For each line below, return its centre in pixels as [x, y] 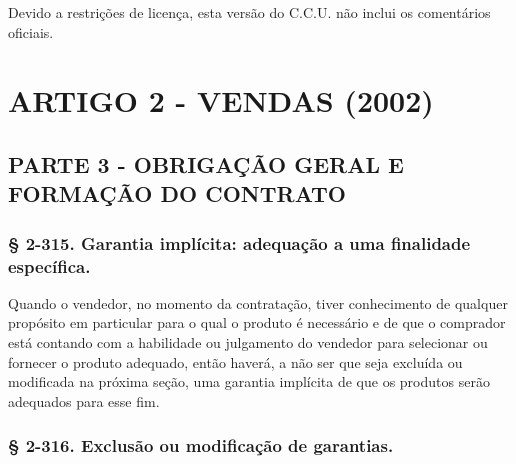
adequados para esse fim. [84, 400]
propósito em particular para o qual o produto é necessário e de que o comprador [257, 322]
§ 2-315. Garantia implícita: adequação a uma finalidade [239, 242]
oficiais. [31, 31]
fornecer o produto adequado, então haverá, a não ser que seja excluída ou [235, 361]
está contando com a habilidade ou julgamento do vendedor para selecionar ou [248, 342]
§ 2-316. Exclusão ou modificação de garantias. [201, 445]
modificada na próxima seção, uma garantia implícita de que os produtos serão [249, 381]
